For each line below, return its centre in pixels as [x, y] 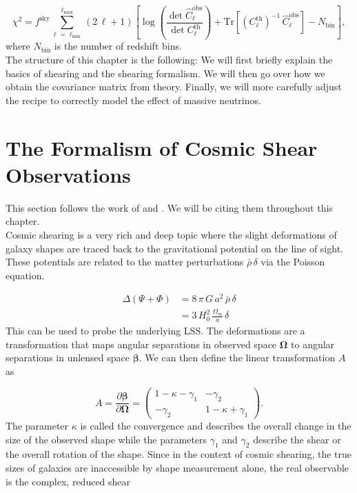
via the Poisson [293, 262]
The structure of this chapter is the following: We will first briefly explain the [169, 60]
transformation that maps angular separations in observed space [141, 344]
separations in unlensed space [68, 358]
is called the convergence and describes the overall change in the [216, 426]
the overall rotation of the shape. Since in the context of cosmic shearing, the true [179, 454]
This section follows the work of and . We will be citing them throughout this [169, 207]
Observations [68, 174]
